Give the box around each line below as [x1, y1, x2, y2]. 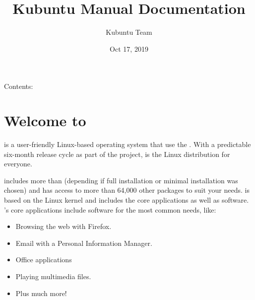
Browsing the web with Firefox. [15, 221, 112, 231]
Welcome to [4, 110, 86, 131]
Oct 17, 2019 [110, 43, 148, 54]
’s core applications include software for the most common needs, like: [4, 204, 216, 215]
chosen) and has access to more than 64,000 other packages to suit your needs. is [4, 185, 250, 195]
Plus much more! [15, 288, 67, 298]
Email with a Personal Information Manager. [15, 237, 152, 248]
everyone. [4, 158, 32, 169]
